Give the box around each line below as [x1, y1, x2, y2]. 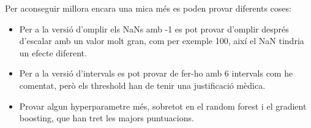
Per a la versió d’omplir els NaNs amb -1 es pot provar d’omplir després [19, 22, 289, 35]
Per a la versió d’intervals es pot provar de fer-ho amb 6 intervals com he [19, 67, 293, 80]
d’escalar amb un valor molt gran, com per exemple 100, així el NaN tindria [19, 34, 304, 47]
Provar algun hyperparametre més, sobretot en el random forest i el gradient [19, 99, 307, 112]
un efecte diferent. [19, 46, 87, 59]
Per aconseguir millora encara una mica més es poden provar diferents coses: [5, 2, 291, 14]
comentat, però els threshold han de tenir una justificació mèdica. [19, 78, 266, 91]
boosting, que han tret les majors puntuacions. [19, 111, 194, 124]
